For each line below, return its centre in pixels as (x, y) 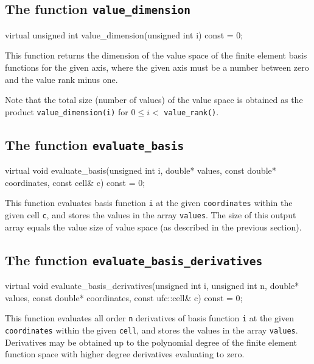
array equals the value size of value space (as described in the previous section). (153, 227)
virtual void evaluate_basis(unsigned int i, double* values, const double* (141, 170)
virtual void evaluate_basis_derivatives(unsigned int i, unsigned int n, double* (152, 286)
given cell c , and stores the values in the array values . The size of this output (151, 215)
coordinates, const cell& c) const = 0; (75, 182)
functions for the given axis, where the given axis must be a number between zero (157, 67)
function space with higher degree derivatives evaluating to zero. (125, 354)
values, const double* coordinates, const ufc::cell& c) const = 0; (124, 297)
